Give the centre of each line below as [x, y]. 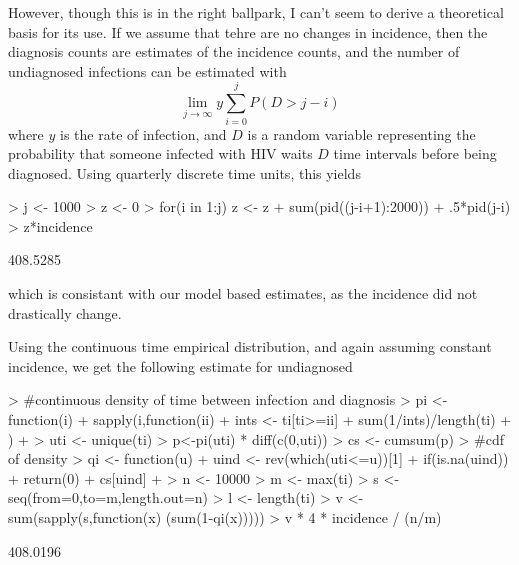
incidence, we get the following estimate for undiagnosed [180, 365]
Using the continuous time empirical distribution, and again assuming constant [250, 346]
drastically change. [65, 312]
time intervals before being [415, 153]
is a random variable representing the [361, 133]
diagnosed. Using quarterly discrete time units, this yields [184, 172]
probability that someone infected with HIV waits [160, 153]
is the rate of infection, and [143, 133]
